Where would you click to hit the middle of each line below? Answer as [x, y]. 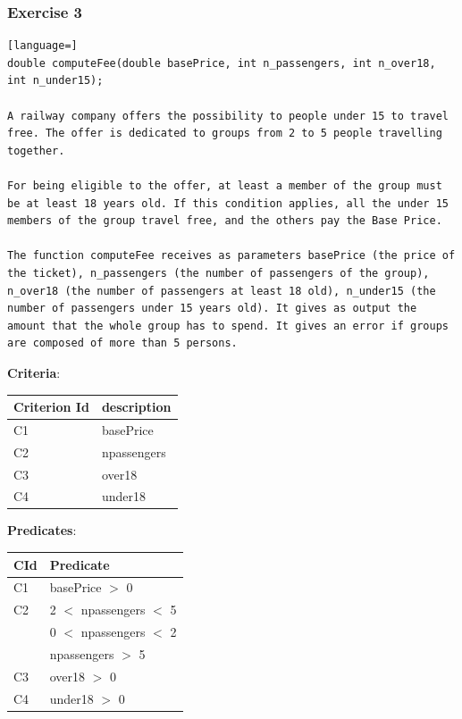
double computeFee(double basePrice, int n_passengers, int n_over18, [222, 63]
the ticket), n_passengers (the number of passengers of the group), [218, 273]
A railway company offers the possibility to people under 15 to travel [228, 116]
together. [36, 150]
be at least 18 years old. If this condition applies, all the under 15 [228, 203]
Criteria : [34, 372]
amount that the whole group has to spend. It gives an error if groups [228, 326]
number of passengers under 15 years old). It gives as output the [212, 309]
